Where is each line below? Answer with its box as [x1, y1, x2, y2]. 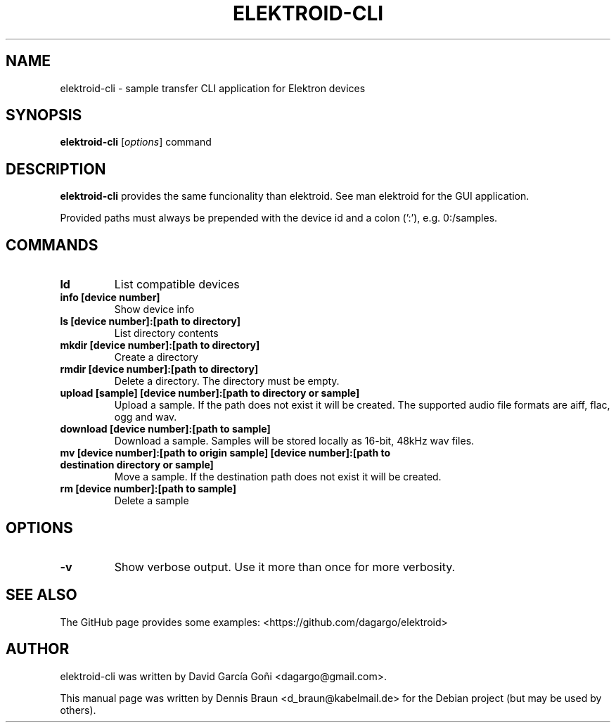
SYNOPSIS [6, 106, 82, 124]
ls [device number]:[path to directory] [60, 315, 241, 328]
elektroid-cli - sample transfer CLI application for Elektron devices [60, 82, 366, 94]
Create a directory [114, 351, 198, 364]
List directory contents [114, 327, 219, 340]
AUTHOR [6, 640, 70, 658]
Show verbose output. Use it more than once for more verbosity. [114, 559, 456, 574]
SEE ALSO [6, 586, 77, 604]
